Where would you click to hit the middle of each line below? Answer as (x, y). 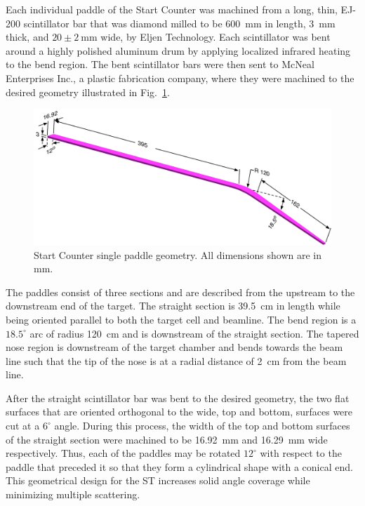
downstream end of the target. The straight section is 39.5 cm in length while (173, 306)
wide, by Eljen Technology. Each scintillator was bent (215, 37)
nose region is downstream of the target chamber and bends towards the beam (174, 347)
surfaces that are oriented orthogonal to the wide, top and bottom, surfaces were (179, 412)
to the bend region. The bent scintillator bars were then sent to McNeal (160, 64)
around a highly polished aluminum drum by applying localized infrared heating (178, 50)
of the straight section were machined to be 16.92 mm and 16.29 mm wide (167, 439)
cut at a (23, 426)
